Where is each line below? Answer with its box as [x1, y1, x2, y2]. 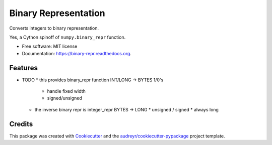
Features [9, 63, 38, 72]
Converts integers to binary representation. [9, 25, 99, 31]
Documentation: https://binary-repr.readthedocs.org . [22, 50, 132, 56]
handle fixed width [47, 88, 86, 94]
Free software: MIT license [22, 43, 78, 50]
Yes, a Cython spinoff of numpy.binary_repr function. [9, 34, 126, 40]
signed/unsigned [47, 95, 83, 101]
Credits [9, 119, 33, 128]
